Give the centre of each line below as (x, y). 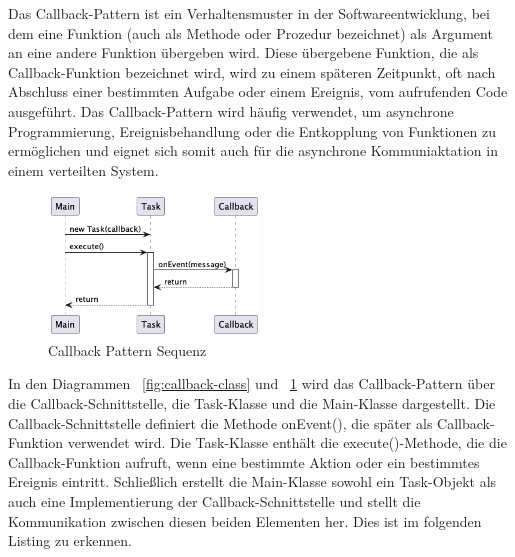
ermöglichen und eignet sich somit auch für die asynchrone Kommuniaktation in (253, 150)
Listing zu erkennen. (70, 540)
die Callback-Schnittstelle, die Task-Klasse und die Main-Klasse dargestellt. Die (252, 403)
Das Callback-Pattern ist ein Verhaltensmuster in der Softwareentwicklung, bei (249, 13)
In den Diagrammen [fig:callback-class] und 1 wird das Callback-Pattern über (251, 383)
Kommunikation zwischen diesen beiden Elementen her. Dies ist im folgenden (245, 520)
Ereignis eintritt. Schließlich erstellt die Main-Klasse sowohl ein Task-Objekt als (252, 481)
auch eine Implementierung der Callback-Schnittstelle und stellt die (214, 501)
